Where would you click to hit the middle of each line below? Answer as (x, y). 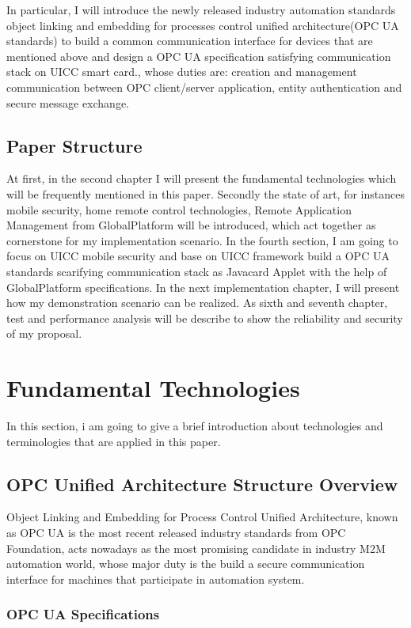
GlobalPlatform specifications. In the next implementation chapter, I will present (203, 287)
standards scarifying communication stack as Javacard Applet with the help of (197, 271)
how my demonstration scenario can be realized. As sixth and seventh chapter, (197, 303)
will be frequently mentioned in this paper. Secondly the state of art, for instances (205, 193)
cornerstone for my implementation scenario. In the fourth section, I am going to (202, 240)
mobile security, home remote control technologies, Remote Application (179, 209)
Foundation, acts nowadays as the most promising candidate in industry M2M (196, 548)
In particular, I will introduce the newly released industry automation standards (201, 9)
